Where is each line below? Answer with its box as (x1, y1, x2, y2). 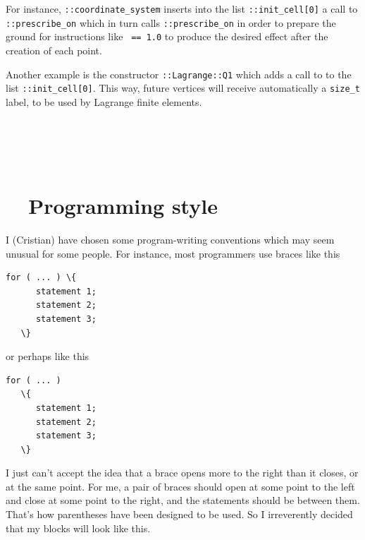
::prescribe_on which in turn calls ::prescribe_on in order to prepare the (6, 15, 336, 30)
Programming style (28, 191, 218, 220)
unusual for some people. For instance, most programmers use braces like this (6, 246, 340, 260)
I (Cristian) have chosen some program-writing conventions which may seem (6, 232, 335, 246)
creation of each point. (6, 42, 102, 57)
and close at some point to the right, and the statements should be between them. (6, 493, 360, 508)
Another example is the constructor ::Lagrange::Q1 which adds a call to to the (6, 66, 352, 81)
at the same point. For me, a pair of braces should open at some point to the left (6, 479, 355, 493)
